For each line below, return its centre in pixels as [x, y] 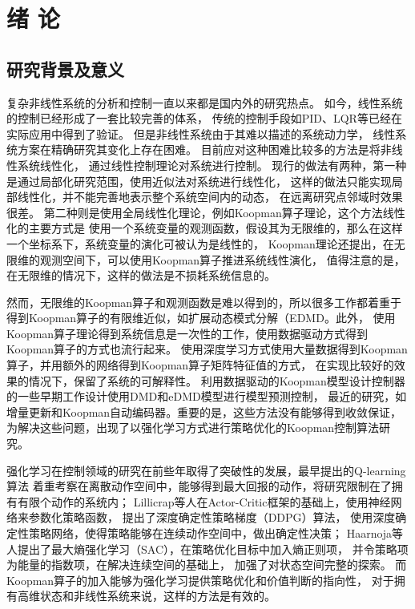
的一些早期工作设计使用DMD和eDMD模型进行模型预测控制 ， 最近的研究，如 [207, 396]
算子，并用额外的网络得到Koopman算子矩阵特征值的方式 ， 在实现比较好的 [200, 365]
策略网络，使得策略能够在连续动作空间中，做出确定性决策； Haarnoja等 [216, 533]
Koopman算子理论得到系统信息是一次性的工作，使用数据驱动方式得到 [187, 333]
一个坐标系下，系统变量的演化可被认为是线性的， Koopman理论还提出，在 [200, 243]
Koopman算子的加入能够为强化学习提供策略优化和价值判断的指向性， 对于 [200, 580]
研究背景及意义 [65, 69]
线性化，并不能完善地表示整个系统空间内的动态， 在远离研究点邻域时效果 [210, 197]
